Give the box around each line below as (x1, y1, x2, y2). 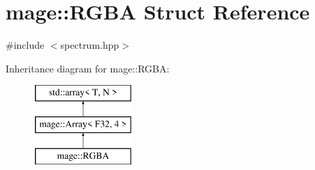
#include (6, 38, 45, 52)
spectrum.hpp (60, 38, 119, 52)
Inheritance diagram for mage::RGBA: (6, 61, 170, 75)
